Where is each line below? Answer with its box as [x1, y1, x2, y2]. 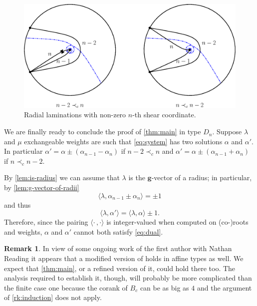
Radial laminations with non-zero [24, 109, 126, 120]
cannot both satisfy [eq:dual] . [73, 226, 163, 237]
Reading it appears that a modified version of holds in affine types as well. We [4, 253, 244, 263]
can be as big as [140, 282, 189, 293]
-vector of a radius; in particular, [151, 172, 252, 183]
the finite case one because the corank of [4, 282, 128, 293]
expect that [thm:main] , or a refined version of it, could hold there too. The [4, 263, 236, 273]
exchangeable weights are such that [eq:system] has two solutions [24, 136, 223, 146]
